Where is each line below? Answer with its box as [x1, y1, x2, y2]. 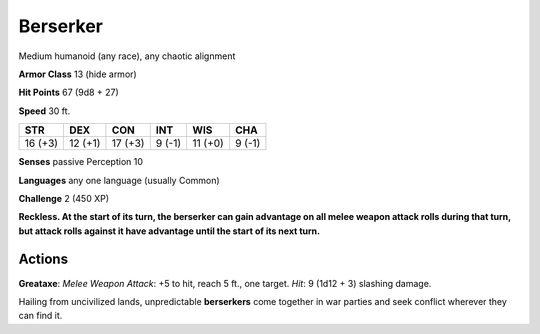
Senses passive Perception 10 [18, 156, 144, 168]
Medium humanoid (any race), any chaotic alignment [18, 50, 236, 62]
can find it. [18, 310, 63, 322]
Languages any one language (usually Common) [18, 174, 220, 186]
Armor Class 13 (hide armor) [18, 68, 137, 80]
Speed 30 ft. [18, 105, 71, 117]
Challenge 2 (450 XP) [18, 192, 110, 204]
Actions [18, 251, 69, 268]
